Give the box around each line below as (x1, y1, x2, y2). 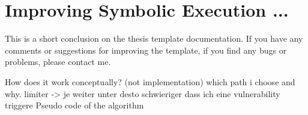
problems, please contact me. (5, 55, 111, 68)
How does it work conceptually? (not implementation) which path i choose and (5, 75, 295, 88)
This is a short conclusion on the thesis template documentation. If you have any (5, 32, 303, 45)
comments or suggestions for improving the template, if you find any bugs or (5, 43, 287, 56)
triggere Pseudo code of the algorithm (5, 99, 144, 111)
